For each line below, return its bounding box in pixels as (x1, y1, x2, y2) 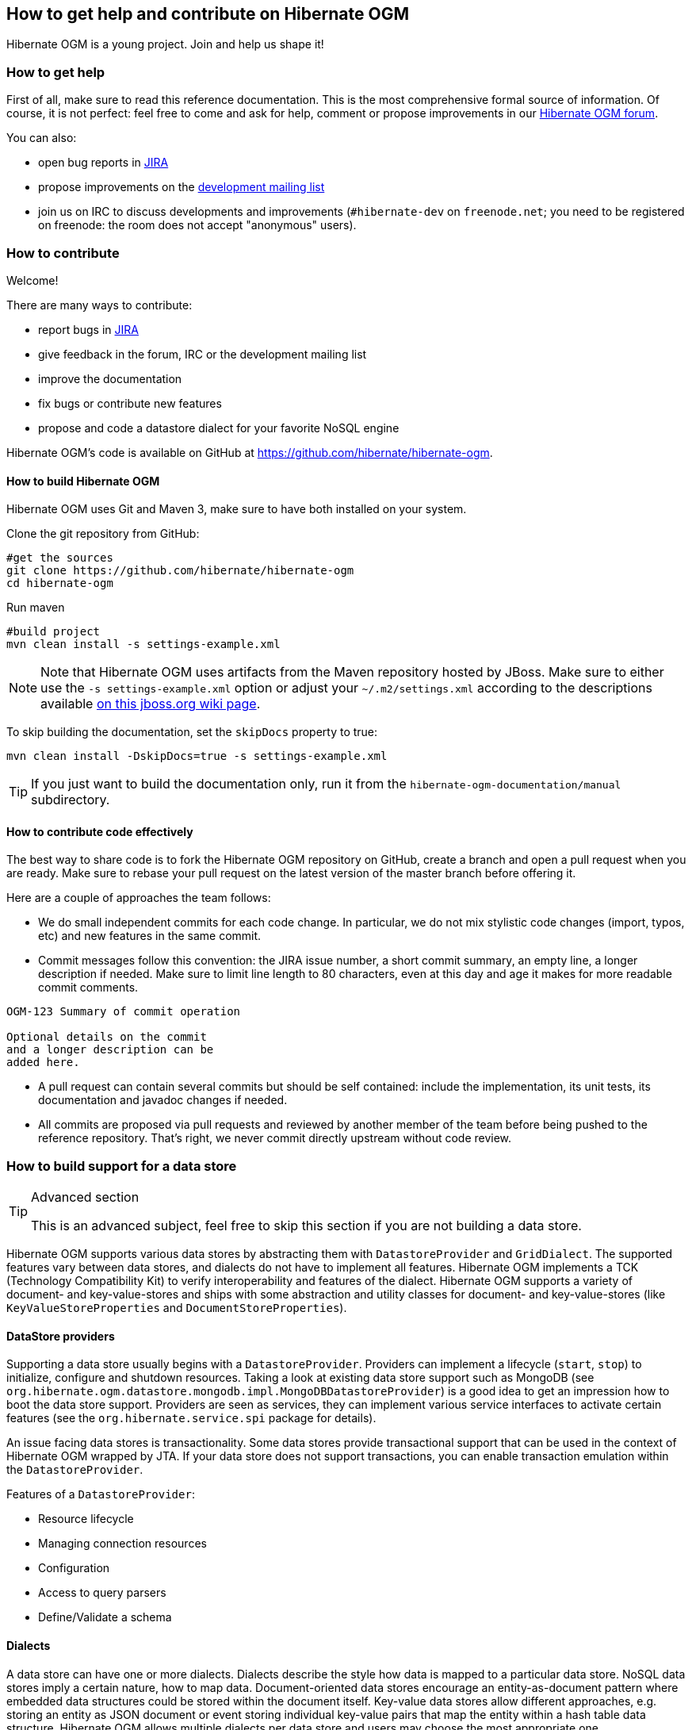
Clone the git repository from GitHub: (6, 527, 200, 541)
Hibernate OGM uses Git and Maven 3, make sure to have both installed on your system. (6, 502, 467, 516)
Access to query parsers (38, 1586, 166, 1600)
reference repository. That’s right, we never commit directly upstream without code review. (38, 1131, 512, 1145)
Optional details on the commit (6, 1030, 207, 1044)
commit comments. (38, 980, 139, 995)
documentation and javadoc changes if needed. (38, 1093, 288, 1107)
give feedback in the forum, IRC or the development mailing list (38, 347, 367, 361)
